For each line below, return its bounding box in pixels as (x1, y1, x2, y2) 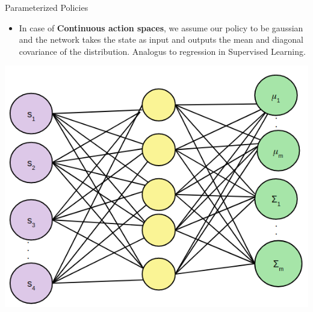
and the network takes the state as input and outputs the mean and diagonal (19, 33, 303, 46)
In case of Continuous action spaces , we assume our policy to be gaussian (19, 21, 303, 34)
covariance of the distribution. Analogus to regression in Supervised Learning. (19, 45, 306, 57)
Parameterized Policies (5, 1, 88, 13)
